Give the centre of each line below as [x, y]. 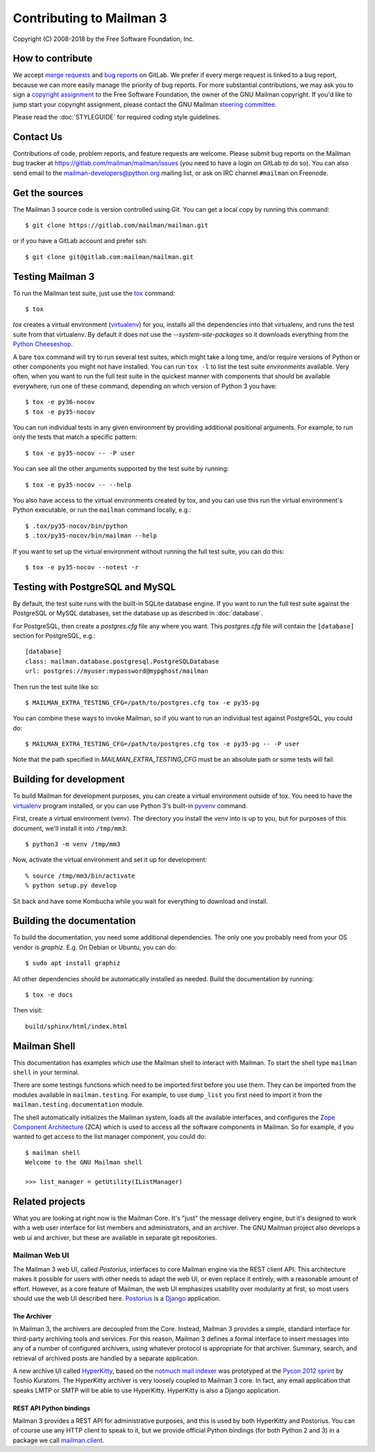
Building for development [69, 779]
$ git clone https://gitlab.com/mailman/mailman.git [117, 225]
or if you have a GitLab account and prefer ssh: [80, 241]
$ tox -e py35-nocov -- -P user [80, 453]
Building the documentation [74, 921]
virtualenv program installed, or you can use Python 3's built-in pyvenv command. [130, 806]
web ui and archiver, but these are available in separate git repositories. [115, 1237]
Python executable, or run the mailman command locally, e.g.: [102, 510]
